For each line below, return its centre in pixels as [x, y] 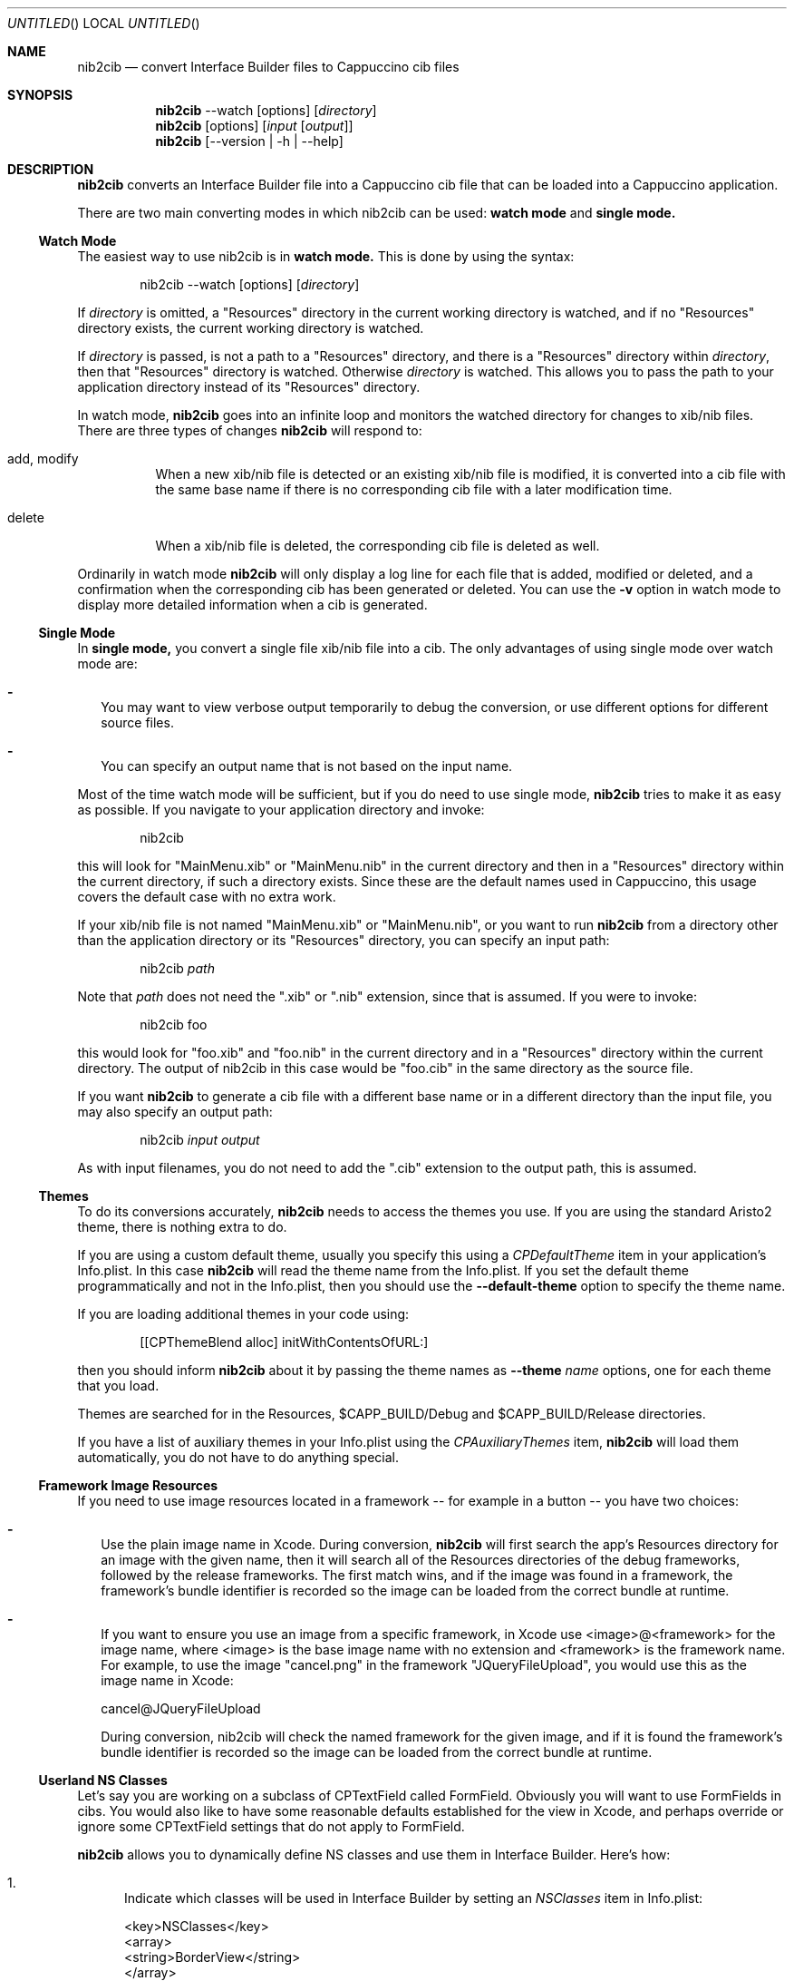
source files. [137, 722]
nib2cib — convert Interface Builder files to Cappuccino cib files [268, 67]
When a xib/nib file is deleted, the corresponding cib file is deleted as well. [378, 546]
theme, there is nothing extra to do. [182, 1227]
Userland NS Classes [103, 1780]
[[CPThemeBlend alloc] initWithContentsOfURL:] [284, 1342]
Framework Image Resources [128, 1485]
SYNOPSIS [40, 95]
